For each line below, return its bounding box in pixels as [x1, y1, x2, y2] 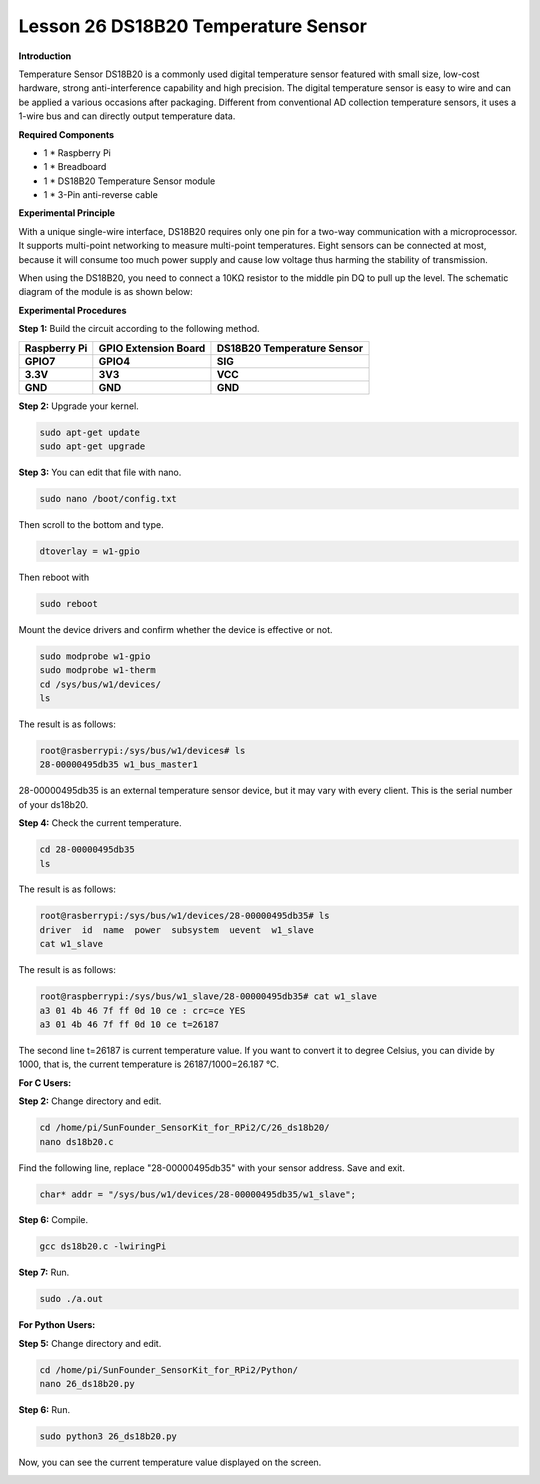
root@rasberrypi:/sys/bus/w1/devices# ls [39, 745, 246, 756]
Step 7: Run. [18, 1266, 70, 1279]
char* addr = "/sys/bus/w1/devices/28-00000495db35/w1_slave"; [39, 1188, 357, 1200]
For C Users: [18, 1076, 72, 1089]
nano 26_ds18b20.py [39, 1378, 135, 1390]
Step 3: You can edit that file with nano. [18, 466, 182, 478]
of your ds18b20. [18, 798, 89, 810]
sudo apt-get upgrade [39, 440, 146, 452]
